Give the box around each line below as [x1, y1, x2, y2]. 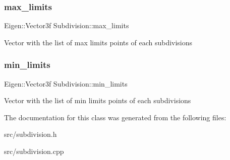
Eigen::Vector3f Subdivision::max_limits [4, 20, 129, 31]
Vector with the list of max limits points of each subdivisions [4, 37, 193, 47]
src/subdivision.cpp [4, 146, 64, 156]
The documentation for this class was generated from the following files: [4, 112, 226, 122]
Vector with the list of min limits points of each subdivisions [4, 95, 191, 106]
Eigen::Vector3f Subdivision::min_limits [4, 78, 128, 89]
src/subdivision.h [4, 129, 57, 139]
